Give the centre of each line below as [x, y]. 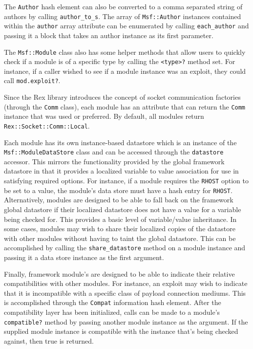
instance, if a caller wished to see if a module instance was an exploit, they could [125, 71]
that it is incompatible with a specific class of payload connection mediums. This [125, 293]
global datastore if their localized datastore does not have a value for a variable [123, 209]
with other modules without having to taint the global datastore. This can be [120, 238]
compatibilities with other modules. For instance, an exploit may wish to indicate [126, 283]
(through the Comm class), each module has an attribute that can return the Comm [125, 106]
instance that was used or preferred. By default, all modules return [104, 116]
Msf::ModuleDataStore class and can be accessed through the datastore [114, 152]
